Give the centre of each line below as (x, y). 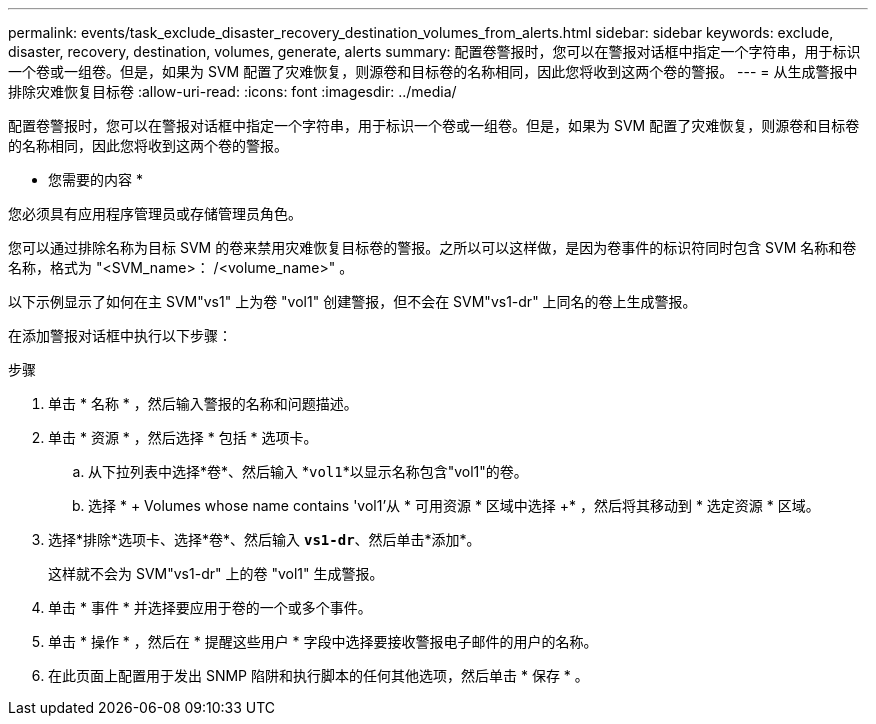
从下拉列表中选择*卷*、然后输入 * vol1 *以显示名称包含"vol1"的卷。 (308, 471)
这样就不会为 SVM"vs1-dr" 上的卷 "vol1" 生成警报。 (216, 573)
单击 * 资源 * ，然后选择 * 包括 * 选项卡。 (183, 437)
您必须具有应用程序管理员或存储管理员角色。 (155, 213)
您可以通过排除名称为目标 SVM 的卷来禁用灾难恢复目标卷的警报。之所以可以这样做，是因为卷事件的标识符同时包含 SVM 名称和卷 (432, 247)
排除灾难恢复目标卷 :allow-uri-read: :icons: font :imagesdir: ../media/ (232, 91)
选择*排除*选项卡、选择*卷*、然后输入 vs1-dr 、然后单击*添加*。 (264, 539)
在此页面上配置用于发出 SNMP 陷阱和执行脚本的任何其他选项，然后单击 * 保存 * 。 (318, 675)
